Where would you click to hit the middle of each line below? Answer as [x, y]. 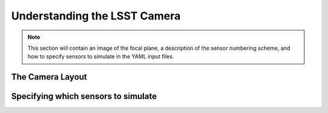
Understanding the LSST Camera [96, 16]
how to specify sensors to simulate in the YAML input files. [101, 56]
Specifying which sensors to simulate [84, 96]
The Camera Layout [49, 77]
